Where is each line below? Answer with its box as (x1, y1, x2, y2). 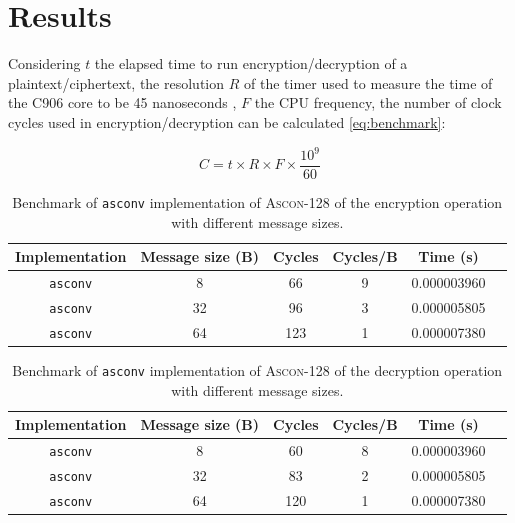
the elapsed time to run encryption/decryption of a (94, 53, 408, 74)
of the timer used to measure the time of (243, 72, 493, 93)
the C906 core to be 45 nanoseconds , (8, 92, 237, 113)
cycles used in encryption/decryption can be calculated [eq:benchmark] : (8, 111, 446, 132)
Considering (8, 53, 81, 74)
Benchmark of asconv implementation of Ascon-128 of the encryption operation (12, 192, 503, 213)
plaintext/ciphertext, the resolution (8, 72, 225, 93)
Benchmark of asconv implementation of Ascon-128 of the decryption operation (12, 360, 503, 381)
